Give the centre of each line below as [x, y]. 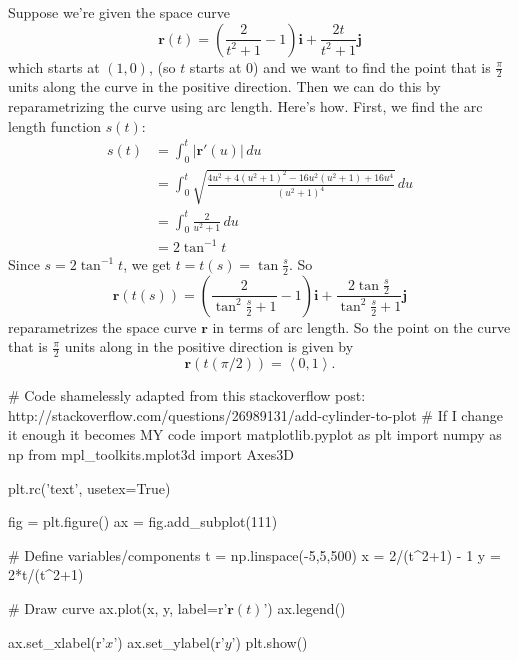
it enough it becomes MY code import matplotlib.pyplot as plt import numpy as [255, 434]
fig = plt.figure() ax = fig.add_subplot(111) [143, 521]
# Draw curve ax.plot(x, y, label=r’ [118, 607]
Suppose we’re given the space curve [119, 12]
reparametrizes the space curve [102, 326]
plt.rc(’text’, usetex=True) [89, 487]
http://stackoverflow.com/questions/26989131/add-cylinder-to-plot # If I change [255, 414]
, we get [147, 263]
